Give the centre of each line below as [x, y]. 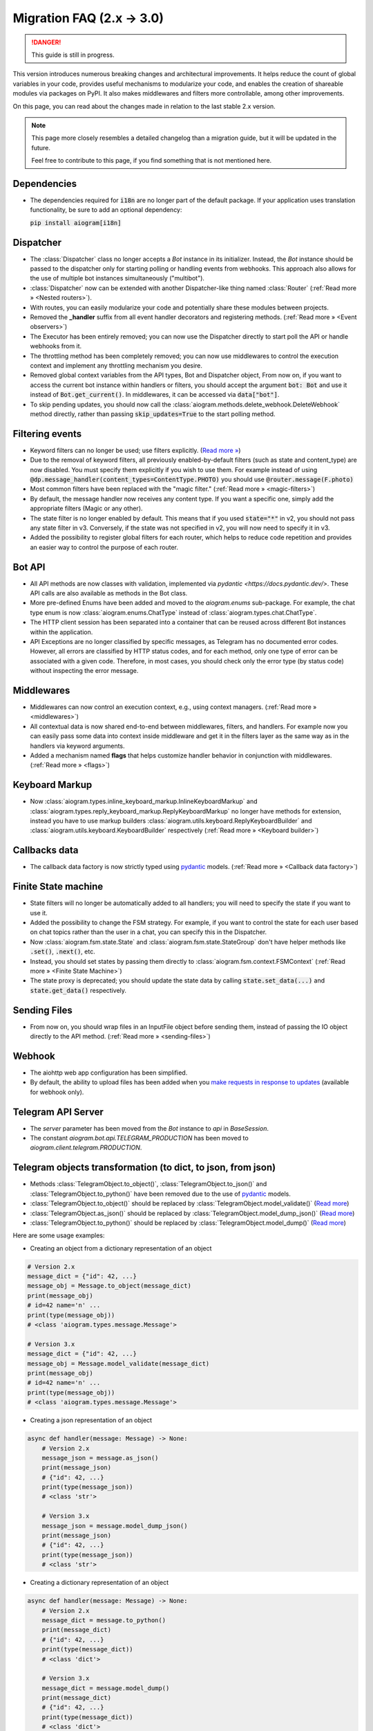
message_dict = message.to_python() [104, 1620]
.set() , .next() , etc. [63, 951]
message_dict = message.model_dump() [106, 1688]
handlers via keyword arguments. [77, 746]
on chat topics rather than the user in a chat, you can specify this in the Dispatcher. [149, 932]
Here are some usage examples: [59, 1235]
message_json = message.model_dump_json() [115, 1526]
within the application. [61, 632]
